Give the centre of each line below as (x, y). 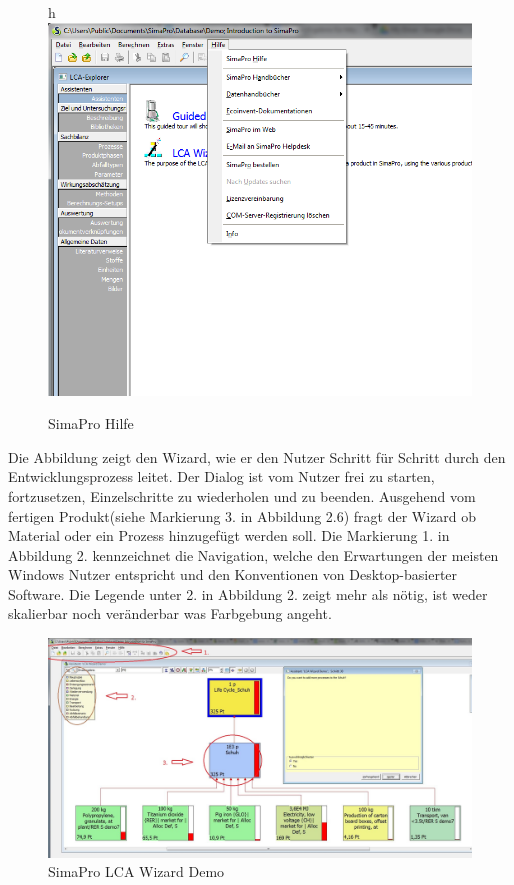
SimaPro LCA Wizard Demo (136, 871)
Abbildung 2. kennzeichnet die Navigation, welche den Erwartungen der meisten (253, 554)
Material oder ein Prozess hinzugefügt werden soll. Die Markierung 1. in (229, 535)
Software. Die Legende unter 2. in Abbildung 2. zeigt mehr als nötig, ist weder (248, 593)
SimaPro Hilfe (91, 423)
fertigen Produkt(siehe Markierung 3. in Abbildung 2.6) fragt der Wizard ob (242, 515)
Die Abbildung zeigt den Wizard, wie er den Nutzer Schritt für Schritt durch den (257, 456)
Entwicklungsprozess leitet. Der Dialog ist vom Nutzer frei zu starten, (221, 476)
